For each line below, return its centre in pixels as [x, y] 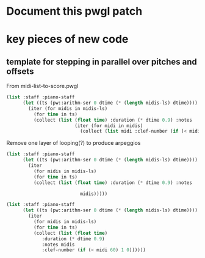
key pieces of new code [67, 39]
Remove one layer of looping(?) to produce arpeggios [74, 143]
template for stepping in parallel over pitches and [102, 61]
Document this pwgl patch [74, 11]
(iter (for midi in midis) [109, 126]
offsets [20, 71]
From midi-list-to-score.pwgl [42, 86]
